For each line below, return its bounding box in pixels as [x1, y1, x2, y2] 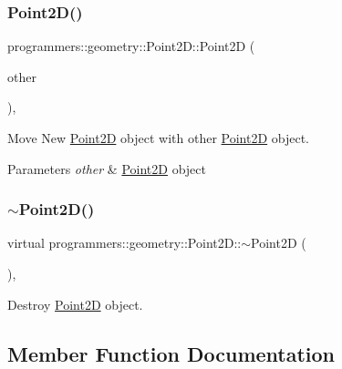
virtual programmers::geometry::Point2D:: [7, 233, 242, 252]
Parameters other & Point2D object [7, 159, 206, 178]
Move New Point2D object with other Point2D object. [7, 128, 310, 147]
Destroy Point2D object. [7, 294, 143, 313]
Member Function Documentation [7, 339, 336, 367]
